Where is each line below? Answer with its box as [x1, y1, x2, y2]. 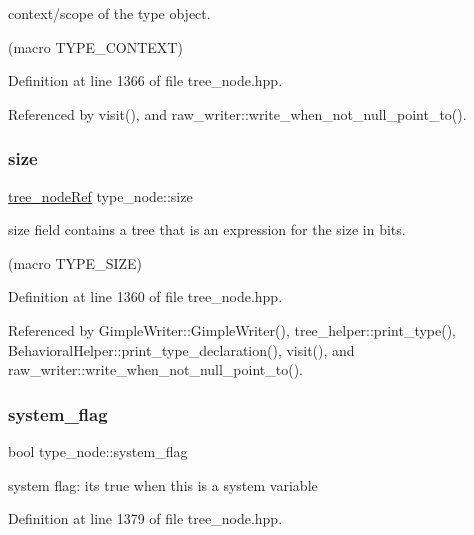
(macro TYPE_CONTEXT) [8, 36, 183, 57]
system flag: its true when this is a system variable [8, 474, 318, 495]
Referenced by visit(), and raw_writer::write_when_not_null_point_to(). [8, 103, 467, 124]
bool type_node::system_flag [8, 440, 188, 461]
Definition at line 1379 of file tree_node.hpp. [8, 508, 283, 529]
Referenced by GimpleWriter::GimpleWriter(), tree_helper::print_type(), [8, 319, 456, 340]
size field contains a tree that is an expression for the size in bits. [8, 219, 406, 240]
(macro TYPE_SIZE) [8, 252, 143, 273]
